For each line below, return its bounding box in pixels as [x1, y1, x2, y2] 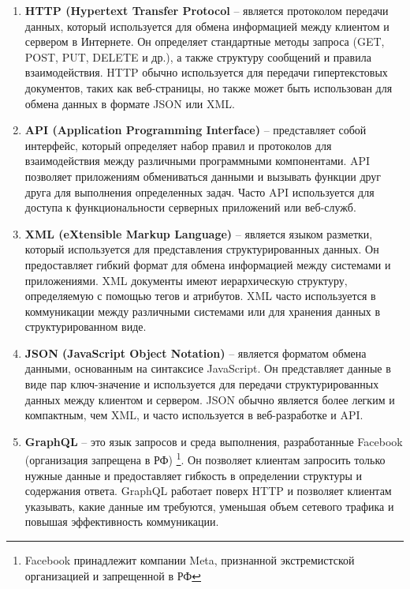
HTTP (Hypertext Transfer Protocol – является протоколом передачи [24, 2, 389, 18]
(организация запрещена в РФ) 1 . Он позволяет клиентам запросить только [24, 449, 386, 468]
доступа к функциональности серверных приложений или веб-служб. [24, 199, 356, 216]
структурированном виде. [24, 318, 147, 335]
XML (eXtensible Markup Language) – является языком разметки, [24, 225, 373, 242]
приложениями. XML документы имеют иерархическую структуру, [24, 272, 348, 288]
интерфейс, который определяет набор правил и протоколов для [24, 137, 332, 153]
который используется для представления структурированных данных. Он [24, 241, 379, 257]
